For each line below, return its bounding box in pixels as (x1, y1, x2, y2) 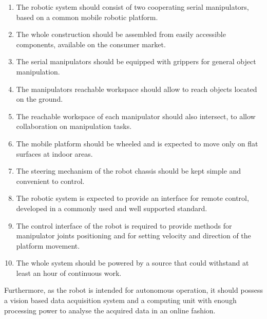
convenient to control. (16, 175, 85, 186)
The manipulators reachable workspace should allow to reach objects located (16, 83, 257, 94)
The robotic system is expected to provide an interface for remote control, (16, 193, 249, 203)
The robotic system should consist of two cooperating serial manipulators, (16, 2, 249, 12)
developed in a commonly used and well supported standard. (16, 202, 207, 213)
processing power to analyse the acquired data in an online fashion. (4, 305, 216, 315)
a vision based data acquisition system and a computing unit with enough (4, 295, 237, 306)
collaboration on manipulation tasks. (16, 121, 132, 132)
